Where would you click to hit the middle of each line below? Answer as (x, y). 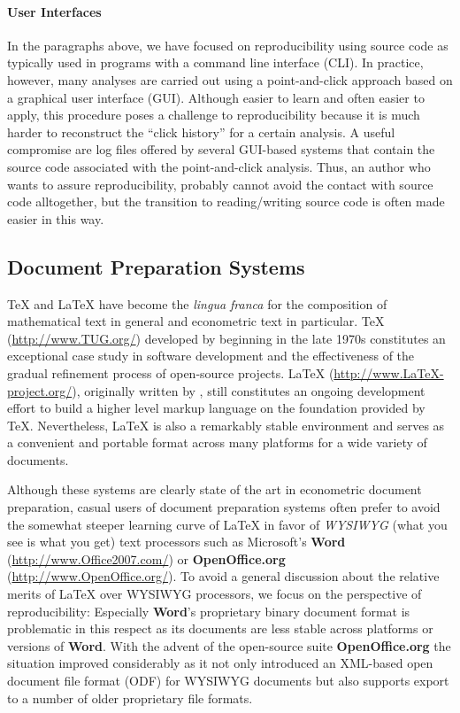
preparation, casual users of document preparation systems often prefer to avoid (224, 507)
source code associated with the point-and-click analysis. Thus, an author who (219, 166)
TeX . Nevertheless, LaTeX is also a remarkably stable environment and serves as (226, 425)
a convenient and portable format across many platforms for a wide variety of (217, 442)
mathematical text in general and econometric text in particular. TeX (196, 321)
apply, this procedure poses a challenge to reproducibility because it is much (214, 115)
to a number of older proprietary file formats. (130, 697)
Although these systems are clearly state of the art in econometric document (215, 489)
